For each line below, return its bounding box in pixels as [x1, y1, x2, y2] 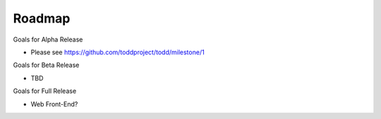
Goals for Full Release [13, 87, 77, 95]
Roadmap [13, 11, 71, 26]
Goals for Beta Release [13, 61, 80, 70]
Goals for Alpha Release [13, 35, 83, 44]
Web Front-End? [30, 99, 78, 108]
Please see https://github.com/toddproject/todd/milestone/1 [30, 48, 205, 56]
